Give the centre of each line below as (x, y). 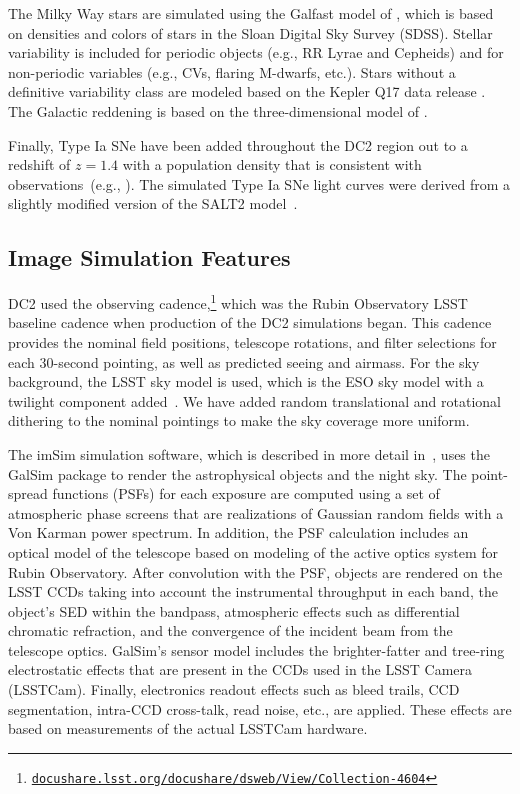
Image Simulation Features (149, 257)
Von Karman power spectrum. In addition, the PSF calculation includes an (238, 532)
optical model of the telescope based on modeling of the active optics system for (253, 551)
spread (28, 493)
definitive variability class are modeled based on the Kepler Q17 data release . (247, 91)
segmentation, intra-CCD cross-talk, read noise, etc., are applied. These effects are (260, 708)
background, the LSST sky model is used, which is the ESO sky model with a (246, 381)
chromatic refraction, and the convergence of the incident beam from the (230, 630)
